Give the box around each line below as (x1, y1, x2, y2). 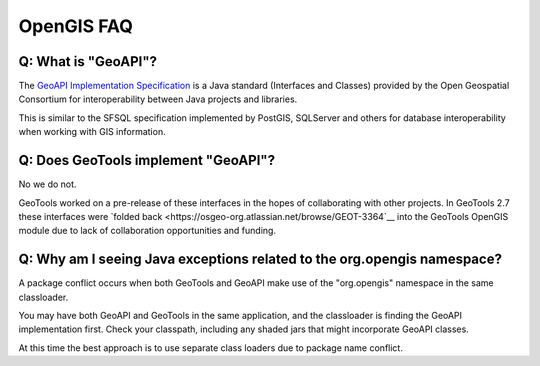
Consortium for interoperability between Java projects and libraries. (18, 93, 298, 105)
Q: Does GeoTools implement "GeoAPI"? (18, 152, 275, 169)
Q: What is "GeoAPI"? (18, 53, 157, 70)
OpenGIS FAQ (18, 15, 134, 37)
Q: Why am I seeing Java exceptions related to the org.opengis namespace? (18, 251, 502, 268)
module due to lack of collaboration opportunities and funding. (18, 225, 277, 237)
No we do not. (18, 178, 77, 190)
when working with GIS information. (18, 126, 166, 138)
